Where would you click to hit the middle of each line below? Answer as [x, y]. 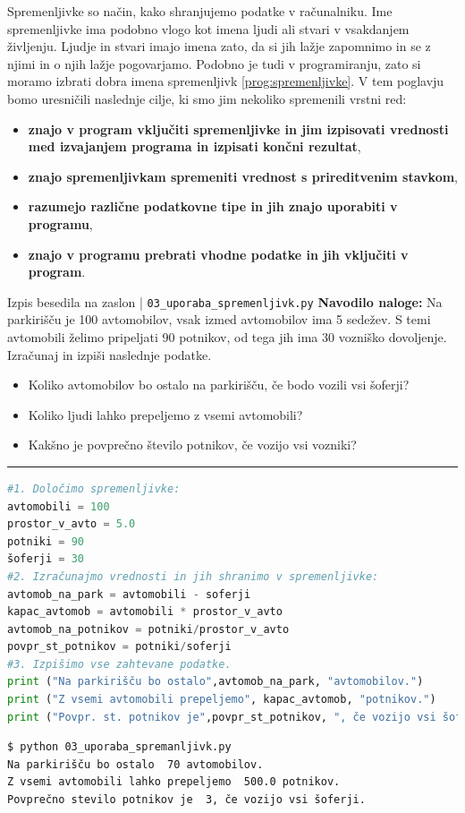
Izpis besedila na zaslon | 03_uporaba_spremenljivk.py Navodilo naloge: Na [225, 301]
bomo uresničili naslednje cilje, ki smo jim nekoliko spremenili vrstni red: [207, 98]
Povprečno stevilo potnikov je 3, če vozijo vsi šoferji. [186, 800]
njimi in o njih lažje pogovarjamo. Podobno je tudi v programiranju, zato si [214, 63]
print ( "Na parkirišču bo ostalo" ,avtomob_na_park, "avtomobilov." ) [216, 682]
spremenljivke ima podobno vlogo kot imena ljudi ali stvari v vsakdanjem [208, 28]
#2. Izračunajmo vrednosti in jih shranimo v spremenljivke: [193, 576]
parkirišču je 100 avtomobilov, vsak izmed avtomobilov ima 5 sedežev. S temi [219, 319]
